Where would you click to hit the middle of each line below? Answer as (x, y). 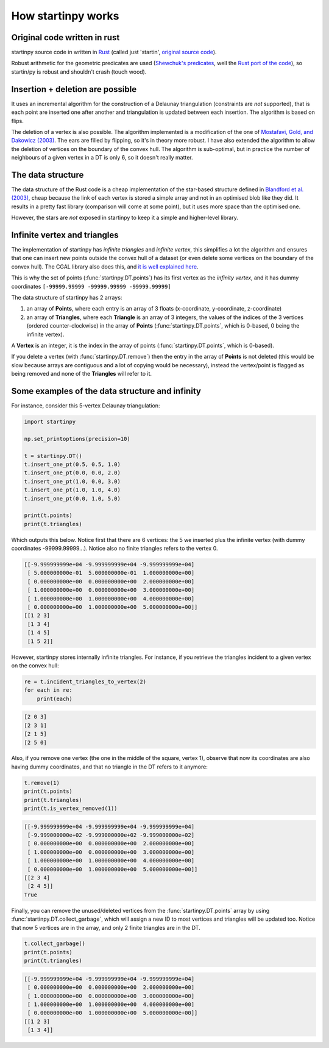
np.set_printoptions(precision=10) (77, 439)
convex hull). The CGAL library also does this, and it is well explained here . (105, 266)
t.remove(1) (42, 783)
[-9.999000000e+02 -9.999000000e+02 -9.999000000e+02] (111, 835)
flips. (17, 121)
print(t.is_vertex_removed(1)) (71, 809)
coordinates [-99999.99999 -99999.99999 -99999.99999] (91, 286)
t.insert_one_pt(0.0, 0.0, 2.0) (73, 473)
